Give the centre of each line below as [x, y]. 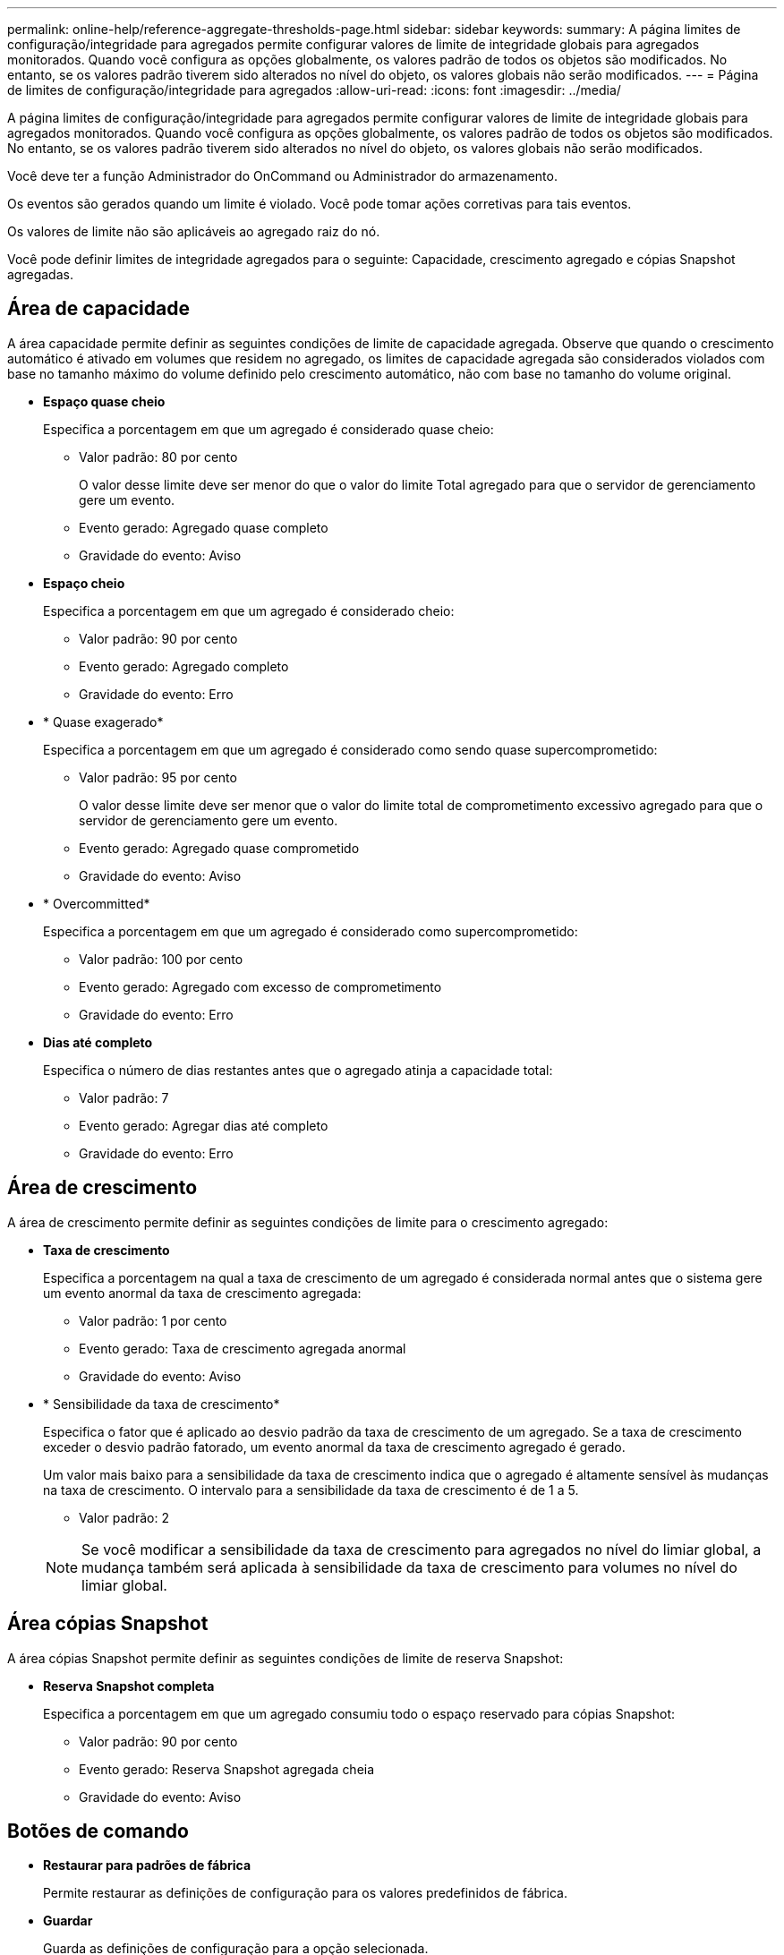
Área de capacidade [98, 309]
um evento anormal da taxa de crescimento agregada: [202, 1293]
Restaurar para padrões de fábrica [147, 1865]
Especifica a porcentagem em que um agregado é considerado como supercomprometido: [311, 931]
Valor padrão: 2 [124, 1517]
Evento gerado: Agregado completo [184, 666]
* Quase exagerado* [103, 721]
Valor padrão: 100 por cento [161, 959]
